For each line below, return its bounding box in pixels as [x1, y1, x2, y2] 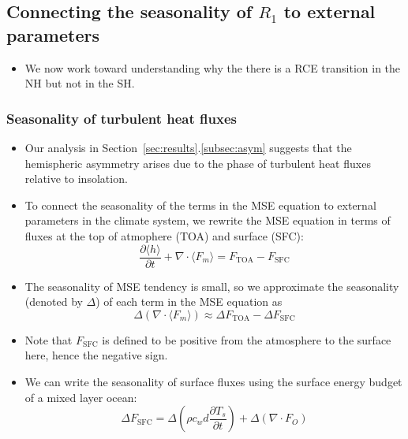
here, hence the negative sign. [24, 347, 168, 363]
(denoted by [24, 293, 83, 310]
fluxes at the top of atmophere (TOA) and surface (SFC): [24, 227, 304, 244]
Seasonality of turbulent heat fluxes [6, 108, 237, 128]
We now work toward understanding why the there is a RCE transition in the [24, 59, 401, 76]
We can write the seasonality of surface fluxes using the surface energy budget [24, 374, 402, 389]
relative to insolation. [24, 170, 128, 187]
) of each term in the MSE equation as [95, 293, 283, 310]
